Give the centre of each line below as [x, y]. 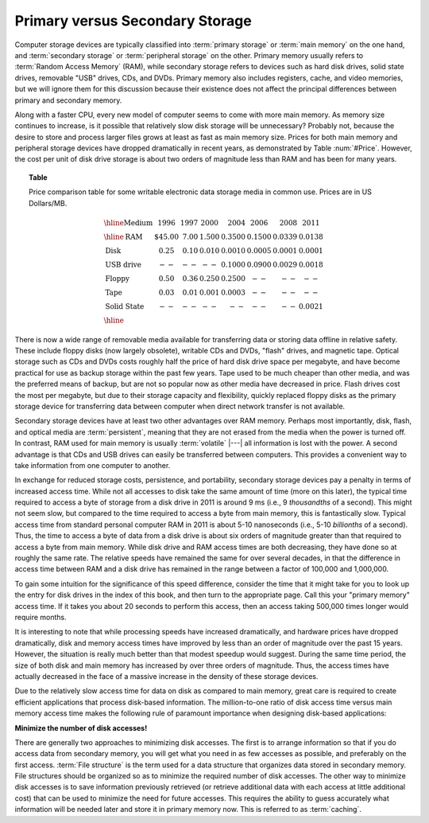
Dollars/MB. [48, 203]
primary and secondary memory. [68, 100]
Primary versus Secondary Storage [133, 21]
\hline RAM [123, 236]
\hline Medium [128, 222]
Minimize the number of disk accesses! [81, 727]
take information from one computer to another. [93, 465]
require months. [41, 617]
